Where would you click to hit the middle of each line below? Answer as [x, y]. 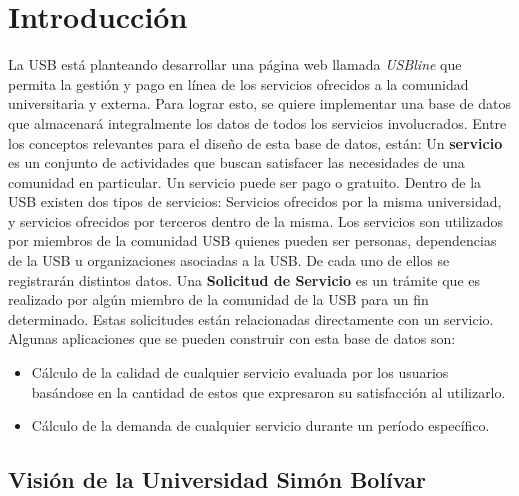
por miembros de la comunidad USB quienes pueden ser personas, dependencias [252, 240]
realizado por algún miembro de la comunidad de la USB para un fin [218, 299]
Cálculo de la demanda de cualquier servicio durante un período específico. [260, 425]
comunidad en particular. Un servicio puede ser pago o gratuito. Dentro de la [245, 181]
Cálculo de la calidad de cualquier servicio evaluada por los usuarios [240, 372]
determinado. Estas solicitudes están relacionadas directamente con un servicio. [251, 318]
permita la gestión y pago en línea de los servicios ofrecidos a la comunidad [238, 83]
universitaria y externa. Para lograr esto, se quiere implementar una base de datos [259, 103]
